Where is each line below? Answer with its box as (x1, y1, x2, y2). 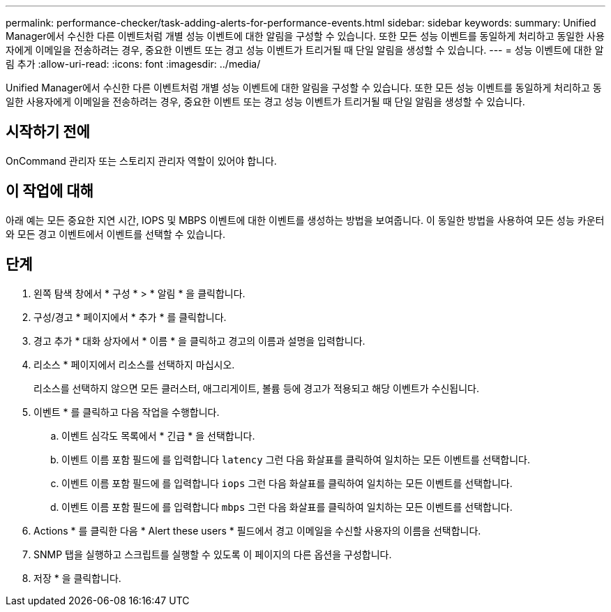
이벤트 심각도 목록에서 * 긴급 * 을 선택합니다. (61, 429, 255, 442)
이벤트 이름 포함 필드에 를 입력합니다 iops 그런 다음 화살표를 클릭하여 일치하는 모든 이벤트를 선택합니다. (61, 477, 513, 489)
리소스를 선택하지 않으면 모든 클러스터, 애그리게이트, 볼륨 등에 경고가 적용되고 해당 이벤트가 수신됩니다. (33, 382, 479, 394)
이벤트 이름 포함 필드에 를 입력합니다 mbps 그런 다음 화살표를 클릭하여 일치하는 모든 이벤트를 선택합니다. (61, 500, 513, 513)
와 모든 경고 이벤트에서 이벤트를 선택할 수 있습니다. (6, 227, 225, 240)
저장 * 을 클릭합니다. (33, 572, 121, 584)
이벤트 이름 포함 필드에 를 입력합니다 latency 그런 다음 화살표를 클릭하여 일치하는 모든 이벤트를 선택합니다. (61, 453, 531, 465)
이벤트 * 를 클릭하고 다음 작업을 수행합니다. (33, 405, 220, 418)
